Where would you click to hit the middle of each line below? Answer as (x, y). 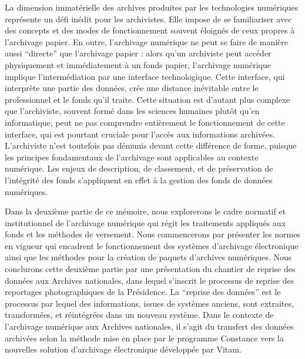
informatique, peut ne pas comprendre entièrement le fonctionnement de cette (145, 122)
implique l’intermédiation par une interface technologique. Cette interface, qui (145, 76)
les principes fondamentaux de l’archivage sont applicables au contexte (132, 157)
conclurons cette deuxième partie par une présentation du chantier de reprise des (150, 269)
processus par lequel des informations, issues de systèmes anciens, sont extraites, (149, 303)
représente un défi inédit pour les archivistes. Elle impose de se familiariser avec (148, 19)
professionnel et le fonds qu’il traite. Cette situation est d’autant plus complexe (148, 99)
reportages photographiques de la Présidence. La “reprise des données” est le (143, 292)
